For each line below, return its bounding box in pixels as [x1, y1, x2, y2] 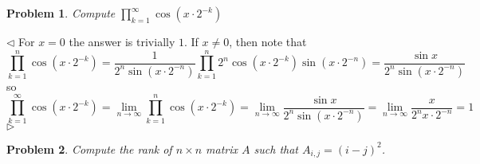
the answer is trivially [69, 33, 175, 49]
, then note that [229, 33, 307, 49]
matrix [206, 140, 238, 157]
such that [254, 140, 298, 157]
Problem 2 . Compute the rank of [6, 140, 172, 157]
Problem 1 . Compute [6, 5, 116, 21]
